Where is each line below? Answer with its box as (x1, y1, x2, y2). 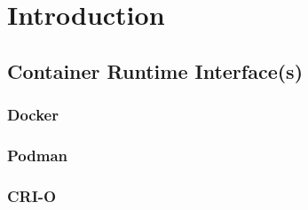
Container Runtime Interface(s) (7, 57, 304, 84)
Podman (7, 144, 67, 166)
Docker (7, 104, 59, 126)
